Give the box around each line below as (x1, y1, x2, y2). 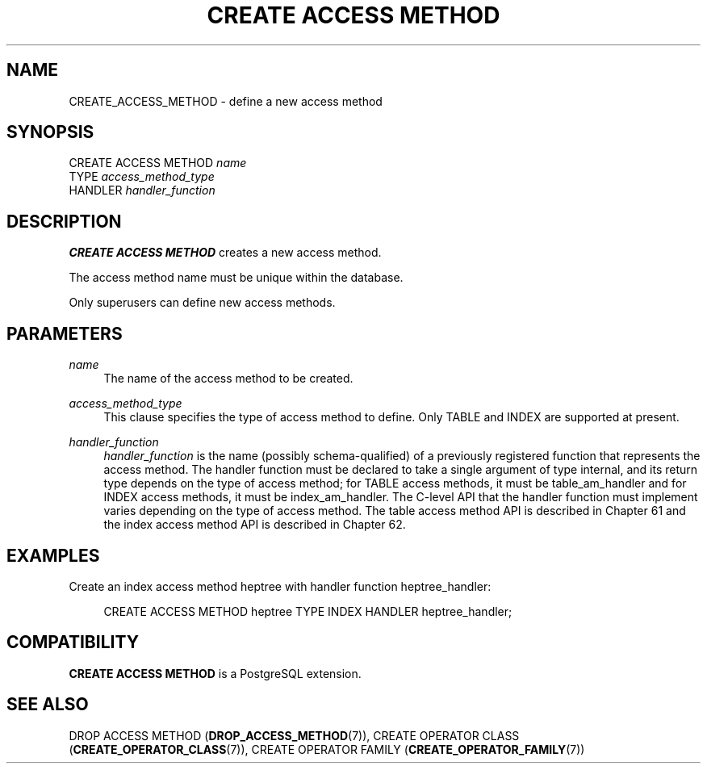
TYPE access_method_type (69, 169, 215, 184)
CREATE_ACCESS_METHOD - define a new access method (69, 94, 383, 108)
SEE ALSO (6, 694, 89, 715)
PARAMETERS (6, 323, 123, 344)
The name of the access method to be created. (103, 371, 353, 386)
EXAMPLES (6, 545, 100, 566)
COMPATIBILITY (6, 632, 139, 653)
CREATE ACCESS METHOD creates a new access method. (69, 245, 382, 260)
